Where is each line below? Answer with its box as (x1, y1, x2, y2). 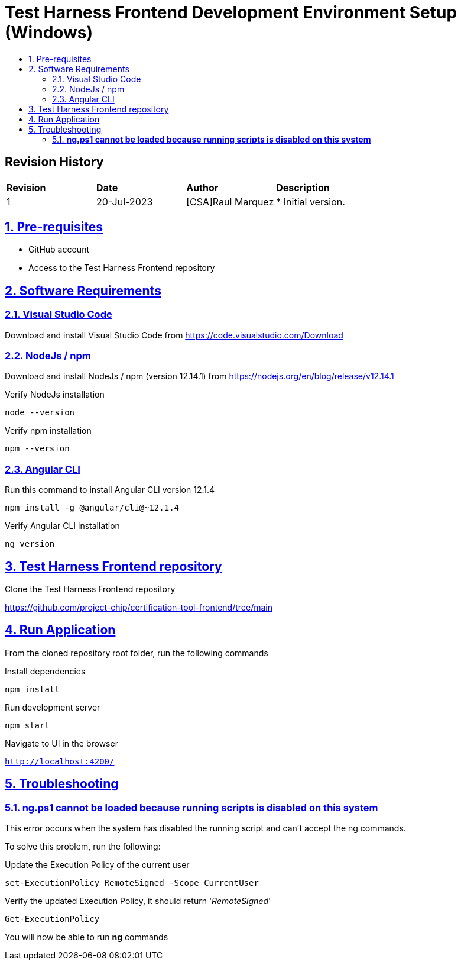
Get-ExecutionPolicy (5, 914, 100, 924)
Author (186, 181, 219, 193)
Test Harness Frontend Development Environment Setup (5, 2, 457, 22)
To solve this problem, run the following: (5, 841, 161, 852)
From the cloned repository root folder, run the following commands (5, 647, 268, 658)
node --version (5, 408, 75, 418)
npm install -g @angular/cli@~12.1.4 (5, 503, 180, 513)
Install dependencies (5, 666, 86, 676)
